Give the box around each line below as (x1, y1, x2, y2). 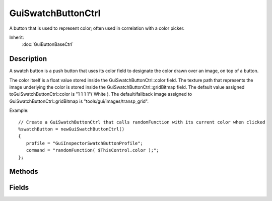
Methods (9, 167, 38, 176)
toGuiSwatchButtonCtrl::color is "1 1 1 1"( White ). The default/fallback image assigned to (9, 91, 192, 97)
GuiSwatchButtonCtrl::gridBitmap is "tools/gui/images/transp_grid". (9, 98, 149, 104)
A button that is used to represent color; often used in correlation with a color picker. (9, 25, 185, 31)
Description (9, 54, 47, 63)
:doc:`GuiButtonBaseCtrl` (22, 41, 74, 47)
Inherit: (9, 34, 24, 40)
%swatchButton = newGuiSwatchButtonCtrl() (18, 126, 125, 132)
